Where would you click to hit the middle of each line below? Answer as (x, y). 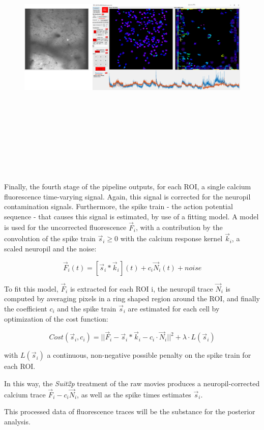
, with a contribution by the (179, 227)
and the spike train (87, 308)
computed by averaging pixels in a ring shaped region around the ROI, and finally (132, 298)
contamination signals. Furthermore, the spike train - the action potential (119, 206)
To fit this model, (31, 288)
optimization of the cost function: (56, 318)
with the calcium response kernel (171, 238)
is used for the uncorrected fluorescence (65, 227)
